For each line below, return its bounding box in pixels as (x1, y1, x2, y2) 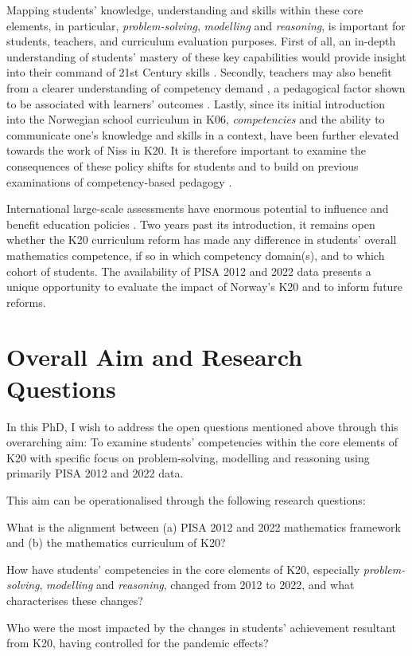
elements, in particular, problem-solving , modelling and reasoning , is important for (6, 17, 406, 33)
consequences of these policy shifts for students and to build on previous (6, 157, 359, 174)
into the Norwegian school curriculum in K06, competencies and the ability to (6, 111, 385, 128)
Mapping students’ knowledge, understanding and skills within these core (6, 2, 363, 18)
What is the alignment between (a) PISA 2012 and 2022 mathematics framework (6, 518, 401, 535)
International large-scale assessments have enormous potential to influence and (6, 200, 389, 217)
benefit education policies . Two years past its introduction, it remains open (6, 215, 375, 232)
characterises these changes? (6, 591, 143, 608)
